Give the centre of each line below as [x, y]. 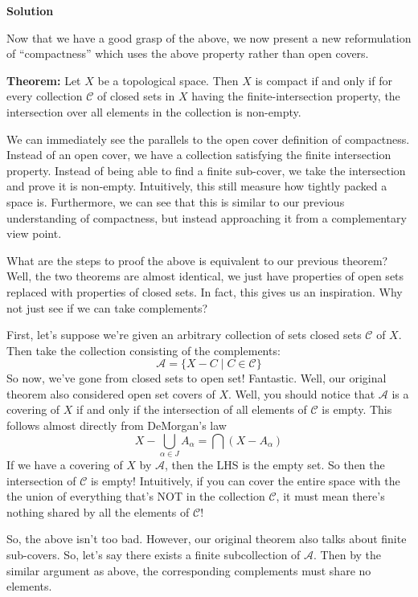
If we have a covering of [65, 464]
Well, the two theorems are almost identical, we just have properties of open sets [205, 276]
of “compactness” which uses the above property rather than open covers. [188, 53]
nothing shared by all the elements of [98, 511]
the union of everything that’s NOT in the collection [136, 496]
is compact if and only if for [324, 80]
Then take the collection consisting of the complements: [143, 350]
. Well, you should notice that [302, 393]
